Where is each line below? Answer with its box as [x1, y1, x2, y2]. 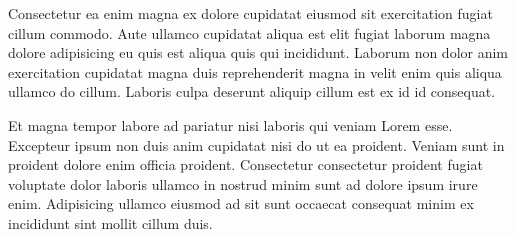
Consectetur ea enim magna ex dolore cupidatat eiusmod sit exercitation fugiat [8, 3, 493, 23]
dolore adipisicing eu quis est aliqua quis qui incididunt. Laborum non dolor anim [8, 42, 509, 63]
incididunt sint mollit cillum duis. [8, 212, 213, 233]
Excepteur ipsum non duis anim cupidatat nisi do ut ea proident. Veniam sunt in [8, 134, 505, 155]
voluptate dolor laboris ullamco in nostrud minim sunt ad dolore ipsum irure [8, 173, 478, 194]
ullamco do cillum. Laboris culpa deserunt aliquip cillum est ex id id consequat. [8, 81, 496, 102]
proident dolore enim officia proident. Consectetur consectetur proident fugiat [8, 154, 483, 175]
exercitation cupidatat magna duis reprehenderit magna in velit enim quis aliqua [8, 61, 502, 82]
